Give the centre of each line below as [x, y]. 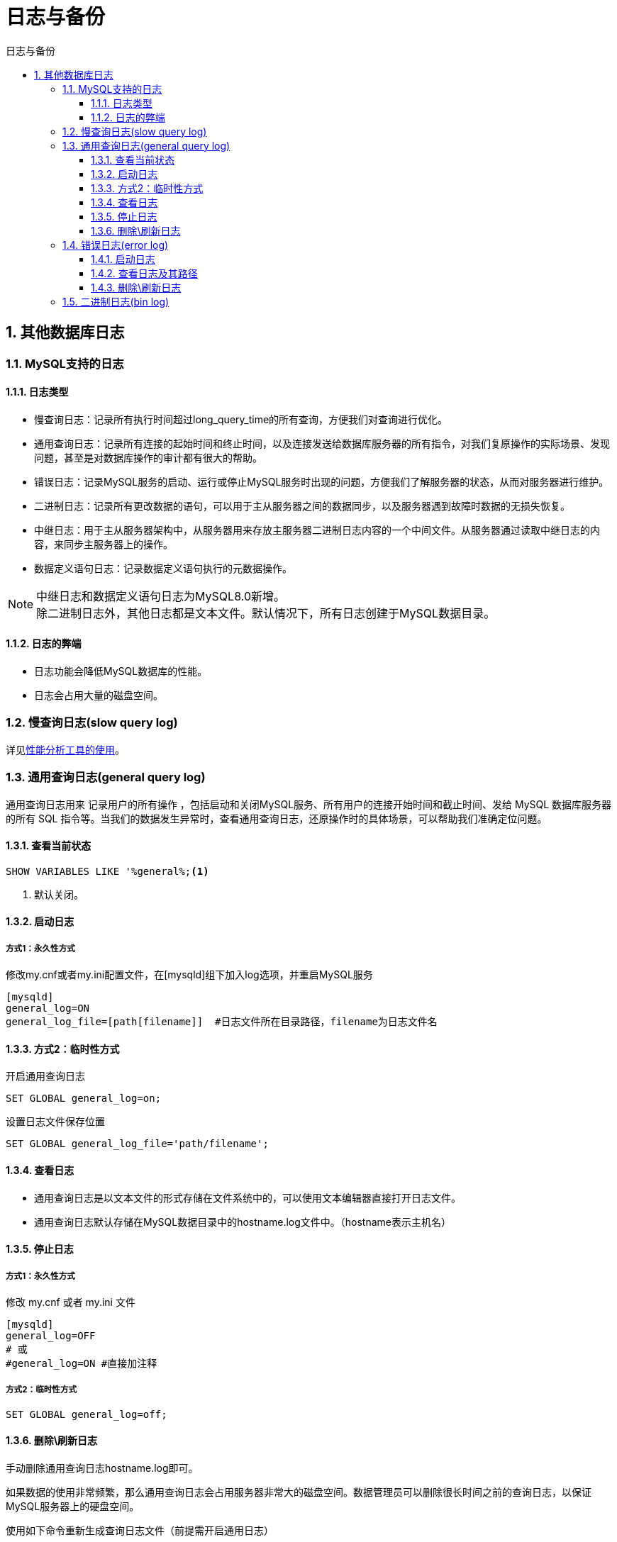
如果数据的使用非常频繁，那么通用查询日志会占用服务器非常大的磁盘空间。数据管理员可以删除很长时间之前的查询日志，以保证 [299, 1492]
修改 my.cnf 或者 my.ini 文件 [71, 1302]
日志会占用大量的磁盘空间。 [99, 695]
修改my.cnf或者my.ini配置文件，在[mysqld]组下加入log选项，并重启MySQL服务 [189, 975]
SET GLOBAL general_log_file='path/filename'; [137, 1144]
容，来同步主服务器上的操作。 [104, 544]
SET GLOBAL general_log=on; [84, 1099]
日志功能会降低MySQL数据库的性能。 [121, 671]
